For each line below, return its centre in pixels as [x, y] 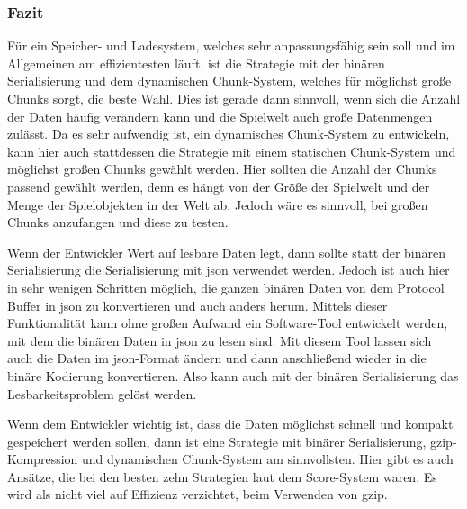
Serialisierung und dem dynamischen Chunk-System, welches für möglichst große [229, 81]
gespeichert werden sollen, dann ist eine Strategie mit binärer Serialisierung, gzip [230, 441]
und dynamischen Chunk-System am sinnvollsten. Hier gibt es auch [268, 459]
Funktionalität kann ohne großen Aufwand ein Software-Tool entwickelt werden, [228, 323]
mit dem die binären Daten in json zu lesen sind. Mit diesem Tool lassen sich [220, 340]
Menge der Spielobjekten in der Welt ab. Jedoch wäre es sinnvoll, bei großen [218, 204]
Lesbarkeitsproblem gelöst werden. [102, 393]
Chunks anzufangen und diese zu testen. [118, 222]
